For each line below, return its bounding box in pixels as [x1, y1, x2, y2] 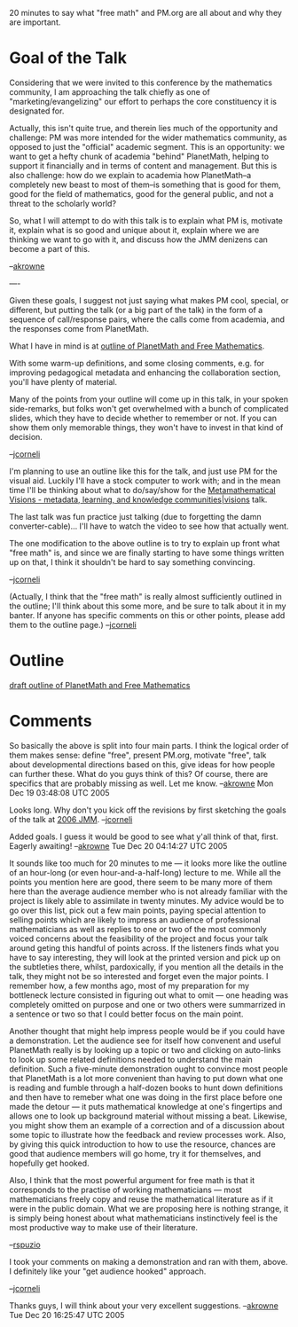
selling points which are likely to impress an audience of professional [9, 914, 261, 925]
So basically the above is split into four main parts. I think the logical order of [9, 740, 290, 750]
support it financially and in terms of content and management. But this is [9, 160, 278, 171]
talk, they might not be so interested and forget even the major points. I [9, 970, 269, 981]
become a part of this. [9, 243, 90, 254]
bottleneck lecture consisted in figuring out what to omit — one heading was [9, 989, 289, 1001]
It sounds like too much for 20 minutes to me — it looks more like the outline [9, 858, 287, 868]
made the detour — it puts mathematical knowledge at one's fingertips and [9, 1101, 283, 1111]
